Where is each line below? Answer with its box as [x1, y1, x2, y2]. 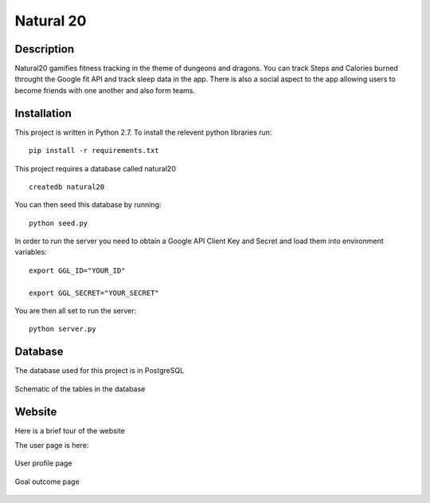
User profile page [14, 458, 72, 468]
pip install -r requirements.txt [29, 146, 159, 155]
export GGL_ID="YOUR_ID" [29, 265, 126, 275]
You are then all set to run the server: [14, 306, 137, 316]
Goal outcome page [14, 477, 80, 486]
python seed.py [29, 218, 88, 227]
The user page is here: [14, 441, 89, 450]
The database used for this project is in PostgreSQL [14, 366, 185, 375]
